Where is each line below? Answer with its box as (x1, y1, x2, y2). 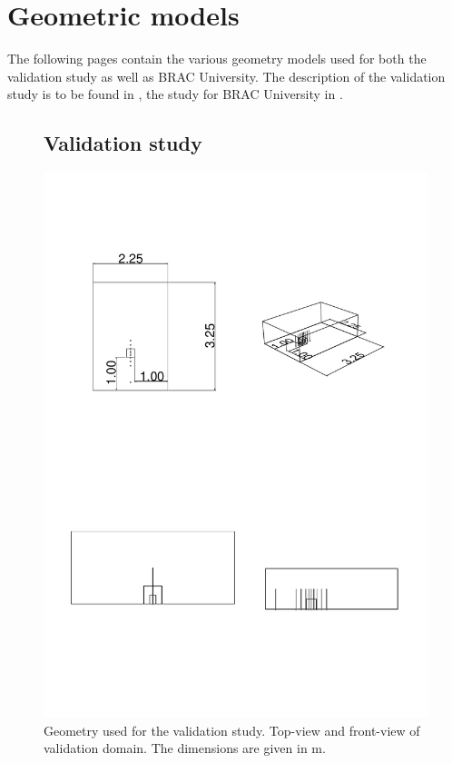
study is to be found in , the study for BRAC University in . (7, 84, 343, 104)
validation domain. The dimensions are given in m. (44, 738, 326, 758)
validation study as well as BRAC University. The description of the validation (7, 66, 446, 85)
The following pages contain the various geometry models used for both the (7, 49, 427, 68)
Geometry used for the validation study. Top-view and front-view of (44, 720, 420, 739)
